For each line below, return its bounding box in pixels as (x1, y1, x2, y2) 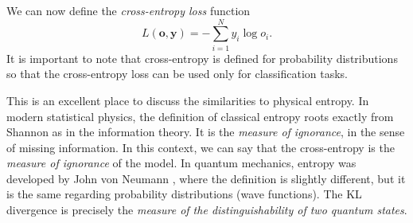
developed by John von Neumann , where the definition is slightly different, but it (6, 170, 406, 186)
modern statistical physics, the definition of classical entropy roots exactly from (6, 108, 394, 124)
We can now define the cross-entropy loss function (6, 2, 251, 18)
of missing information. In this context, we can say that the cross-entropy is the (6, 139, 395, 155)
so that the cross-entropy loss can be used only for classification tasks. (6, 65, 349, 82)
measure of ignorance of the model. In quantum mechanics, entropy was (6, 155, 357, 171)
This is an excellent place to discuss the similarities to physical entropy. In (6, 92, 369, 108)
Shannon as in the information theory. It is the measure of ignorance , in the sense (6, 123, 405, 140)
